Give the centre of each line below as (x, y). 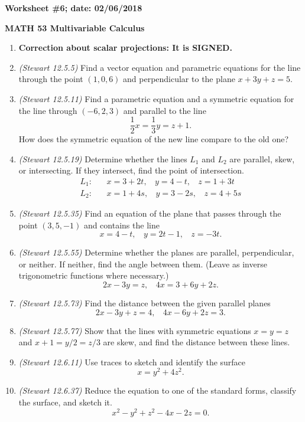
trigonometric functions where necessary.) (94, 275)
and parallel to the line (165, 110)
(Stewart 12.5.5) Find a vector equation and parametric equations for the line (160, 67)
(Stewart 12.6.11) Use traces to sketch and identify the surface (132, 362)
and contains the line (121, 225)
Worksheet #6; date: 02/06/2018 (74, 8)
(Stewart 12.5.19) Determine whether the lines (103, 158)
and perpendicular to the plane (179, 79)
